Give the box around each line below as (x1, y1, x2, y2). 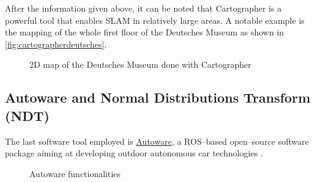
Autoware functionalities (29, 167, 121, 180)
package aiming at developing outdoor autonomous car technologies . (5, 147, 263, 159)
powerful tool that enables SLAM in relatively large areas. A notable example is (5, 13, 305, 26)
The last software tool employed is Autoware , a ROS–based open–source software (5, 134, 309, 147)
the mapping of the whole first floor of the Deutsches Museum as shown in (5, 26, 284, 38)
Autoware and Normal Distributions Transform (5, 88, 311, 107)
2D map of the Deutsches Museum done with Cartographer (29, 58, 251, 71)
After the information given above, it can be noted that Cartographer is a (5, 2, 282, 14)
